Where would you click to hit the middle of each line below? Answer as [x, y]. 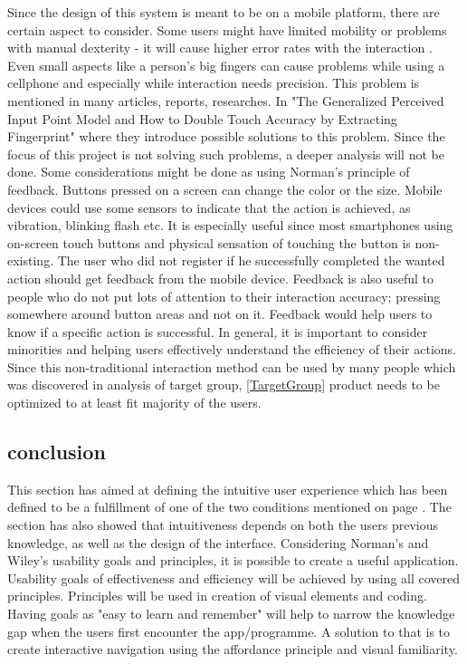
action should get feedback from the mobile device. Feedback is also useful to [221, 278]
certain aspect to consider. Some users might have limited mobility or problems [227, 29]
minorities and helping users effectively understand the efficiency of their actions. [232, 349]
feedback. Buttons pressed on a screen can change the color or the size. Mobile [225, 189]
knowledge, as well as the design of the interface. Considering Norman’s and [218, 542]
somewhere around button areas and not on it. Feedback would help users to [220, 314]
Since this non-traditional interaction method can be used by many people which [232, 366]
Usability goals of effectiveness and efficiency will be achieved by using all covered [234, 577]
